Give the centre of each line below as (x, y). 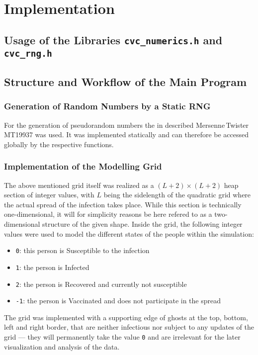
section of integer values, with (49, 195)
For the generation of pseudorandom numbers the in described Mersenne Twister (127, 125)
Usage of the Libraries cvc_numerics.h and (113, 40)
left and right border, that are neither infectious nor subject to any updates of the (129, 327)
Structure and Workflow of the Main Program (126, 82)
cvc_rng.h (28, 53)
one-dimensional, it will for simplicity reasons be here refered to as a (108, 214)
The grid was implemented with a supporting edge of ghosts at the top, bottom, (126, 317)
